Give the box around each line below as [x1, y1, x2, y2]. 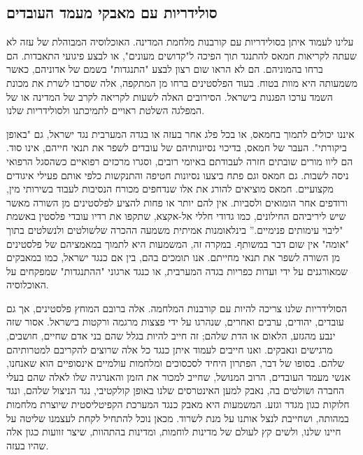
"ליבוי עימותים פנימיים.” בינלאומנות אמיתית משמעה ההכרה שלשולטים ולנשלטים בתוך [6, 222, 343, 237]
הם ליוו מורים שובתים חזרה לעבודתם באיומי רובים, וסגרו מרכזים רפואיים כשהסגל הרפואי [6, 153, 353, 168]
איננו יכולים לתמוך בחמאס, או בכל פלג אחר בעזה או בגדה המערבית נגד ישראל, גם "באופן [6, 126, 355, 141]
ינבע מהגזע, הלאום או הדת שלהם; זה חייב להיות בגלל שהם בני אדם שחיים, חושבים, [6, 328, 336, 343]
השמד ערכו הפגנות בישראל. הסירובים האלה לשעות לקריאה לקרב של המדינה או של [6, 89, 333, 104]
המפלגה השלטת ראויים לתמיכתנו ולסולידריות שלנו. [6, 103, 205, 118]
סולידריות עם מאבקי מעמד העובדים [6, 1, 218, 23]
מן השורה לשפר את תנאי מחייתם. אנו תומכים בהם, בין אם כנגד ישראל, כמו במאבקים [6, 250, 341, 265]
